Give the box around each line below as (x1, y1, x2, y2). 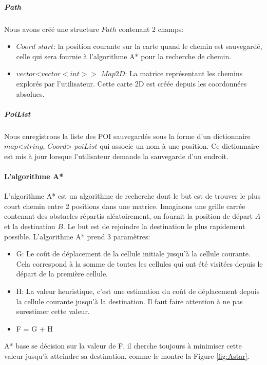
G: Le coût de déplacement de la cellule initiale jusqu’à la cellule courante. (16, 248, 251, 259)
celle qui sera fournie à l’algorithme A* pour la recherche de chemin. (16, 50, 232, 61)
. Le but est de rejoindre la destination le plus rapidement (63, 221, 245, 232)
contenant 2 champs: (119, 23, 184, 34)
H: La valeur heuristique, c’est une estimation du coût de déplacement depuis (16, 286, 260, 297)
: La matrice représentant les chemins (125, 68, 243, 79)
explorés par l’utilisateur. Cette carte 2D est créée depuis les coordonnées (16, 78, 247, 89)
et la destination (4, 221, 55, 232)
